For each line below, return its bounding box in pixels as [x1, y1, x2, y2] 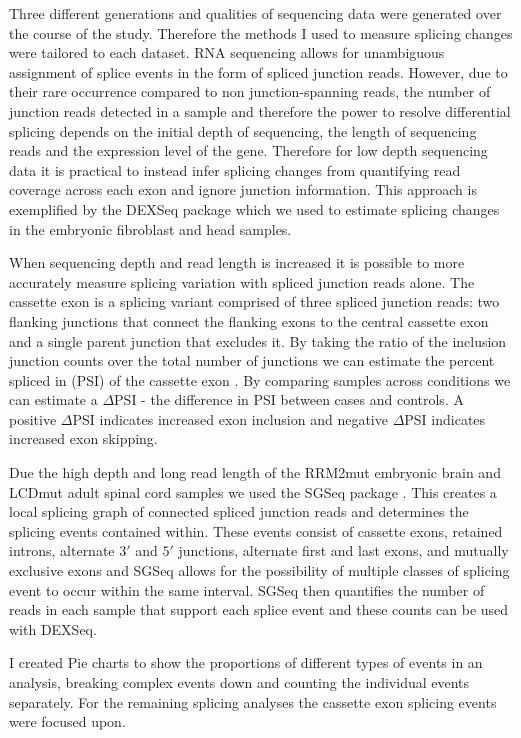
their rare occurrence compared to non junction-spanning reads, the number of [9, 81, 491, 102]
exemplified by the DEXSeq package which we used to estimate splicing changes [9, 198, 500, 219]
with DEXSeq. [9, 618, 97, 639]
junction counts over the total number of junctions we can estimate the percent [9, 350, 495, 371]
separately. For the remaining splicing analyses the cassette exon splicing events [9, 691, 497, 712]
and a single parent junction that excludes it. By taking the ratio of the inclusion [9, 330, 507, 351]
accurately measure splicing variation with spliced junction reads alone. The [9, 271, 475, 292]
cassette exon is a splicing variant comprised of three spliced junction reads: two [9, 291, 500, 312]
